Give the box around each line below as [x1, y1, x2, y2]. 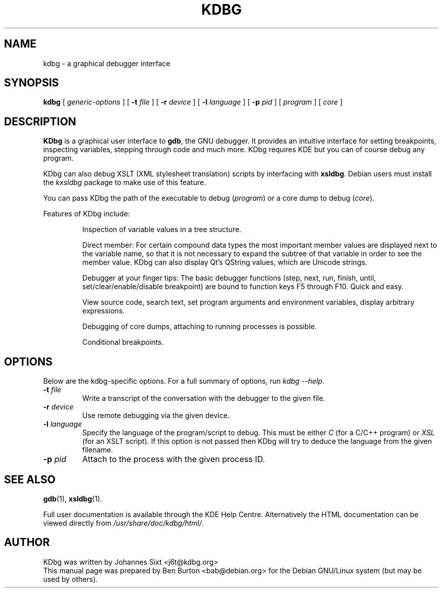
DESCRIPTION [4, 115, 76, 128]
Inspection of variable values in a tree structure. [82, 225, 242, 234]
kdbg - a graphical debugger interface [43, 59, 170, 68]
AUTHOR [4, 536, 50, 549]
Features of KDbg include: [43, 209, 130, 218]
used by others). [43, 574, 98, 583]
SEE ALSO [4, 473, 56, 486]
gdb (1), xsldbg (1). [43, 494, 102, 503]
